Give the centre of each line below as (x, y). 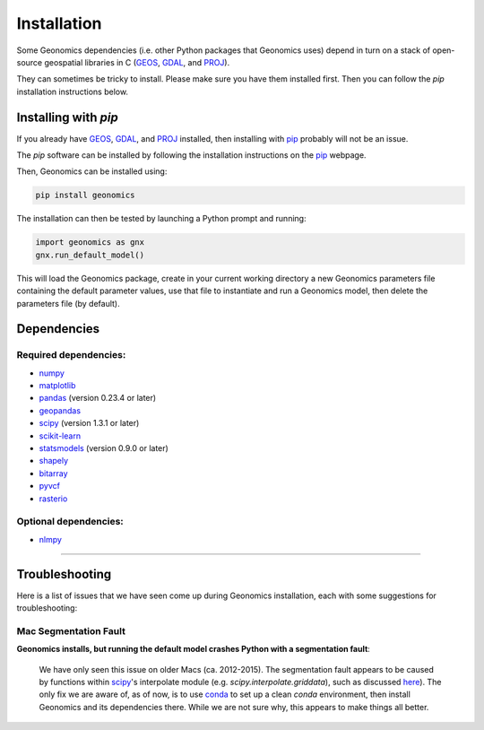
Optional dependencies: (70, 522)
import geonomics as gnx (90, 243)
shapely (54, 461)
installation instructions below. (73, 91)
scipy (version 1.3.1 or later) (89, 423)
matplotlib (57, 386)
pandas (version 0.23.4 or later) (98, 398)
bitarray (53, 473)
